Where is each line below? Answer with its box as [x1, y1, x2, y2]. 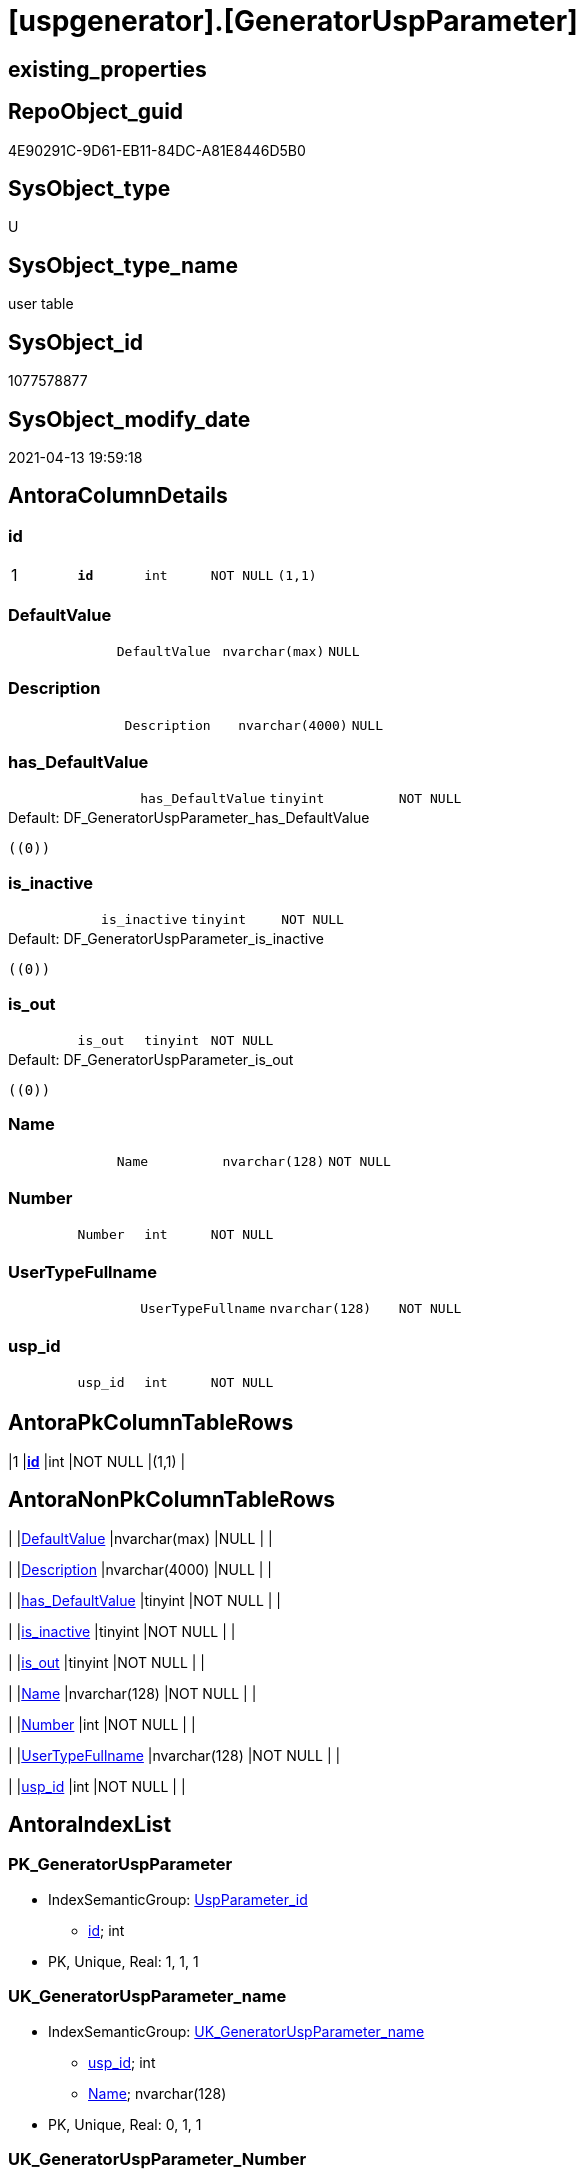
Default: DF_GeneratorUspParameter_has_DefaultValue [8, 809, 370, 827]
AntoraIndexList [8, 1812, 172, 1838]
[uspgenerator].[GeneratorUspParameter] [8, 4, 578, 38]
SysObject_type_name [8, 252, 239, 278]
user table [8, 295, 74, 313]
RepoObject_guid [8, 99, 184, 125]
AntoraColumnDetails [8, 483, 228, 509]
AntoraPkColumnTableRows [8, 1410, 294, 1436]
